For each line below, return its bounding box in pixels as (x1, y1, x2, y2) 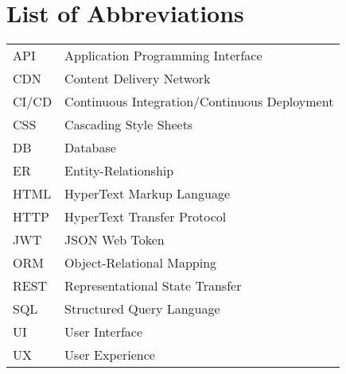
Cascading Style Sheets (64, 115, 193, 134)
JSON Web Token (64, 230, 165, 249)
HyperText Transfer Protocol (64, 207, 227, 226)
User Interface (64, 322, 143, 341)
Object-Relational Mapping (64, 253, 217, 272)
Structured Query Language (64, 299, 220, 318)
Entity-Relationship (64, 161, 174, 180)
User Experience (64, 345, 155, 364)
